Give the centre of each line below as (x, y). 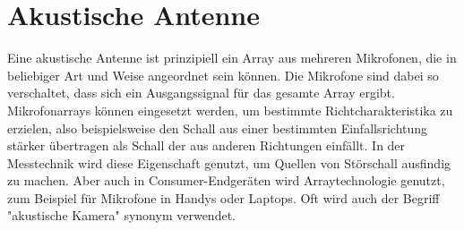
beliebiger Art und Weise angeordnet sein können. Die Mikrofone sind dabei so (223, 75)
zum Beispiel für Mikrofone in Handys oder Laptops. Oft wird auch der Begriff (223, 197)
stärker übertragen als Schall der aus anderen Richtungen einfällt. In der (206, 145)
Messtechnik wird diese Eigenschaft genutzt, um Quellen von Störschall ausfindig (229, 162)
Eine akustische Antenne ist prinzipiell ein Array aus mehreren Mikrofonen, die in (232, 58)
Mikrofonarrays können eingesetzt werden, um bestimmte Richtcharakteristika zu (230, 110)
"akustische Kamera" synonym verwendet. (121, 215)
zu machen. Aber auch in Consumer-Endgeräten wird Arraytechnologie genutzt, (226, 180)
